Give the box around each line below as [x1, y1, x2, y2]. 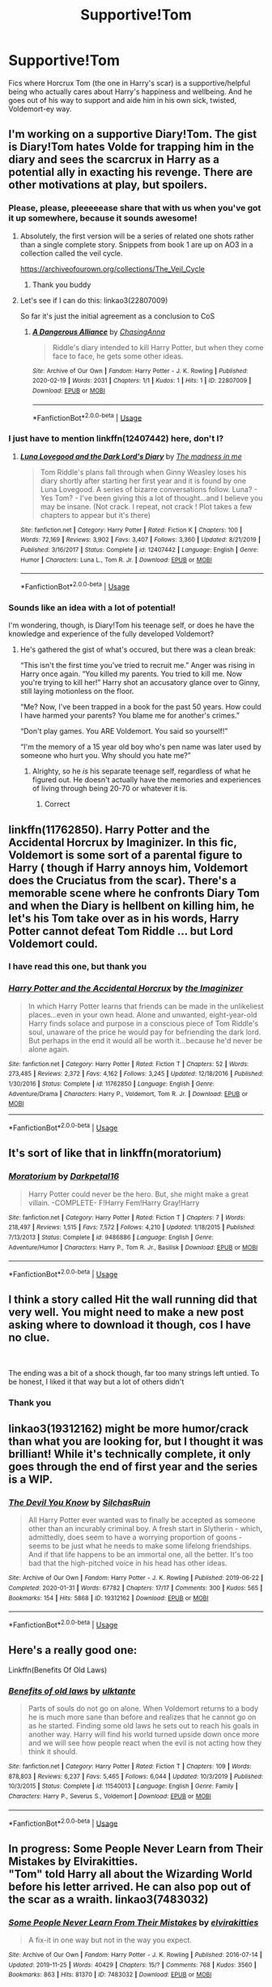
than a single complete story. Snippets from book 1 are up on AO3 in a [19, 239, 253, 249]
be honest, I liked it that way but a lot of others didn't [8, 1377, 185, 1386]
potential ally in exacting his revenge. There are [8, 165, 253, 179]
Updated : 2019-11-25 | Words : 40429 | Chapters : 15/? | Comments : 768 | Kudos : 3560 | [8, 1960, 257, 1969]
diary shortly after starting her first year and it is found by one [40, 476, 247, 486]
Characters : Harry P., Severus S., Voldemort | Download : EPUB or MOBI [8, 1792, 212, 1801]
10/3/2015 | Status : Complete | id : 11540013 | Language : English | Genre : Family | [8, 1782, 239, 1791]
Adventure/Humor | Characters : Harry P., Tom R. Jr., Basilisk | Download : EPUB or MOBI [8, 1243, 258, 1252]
